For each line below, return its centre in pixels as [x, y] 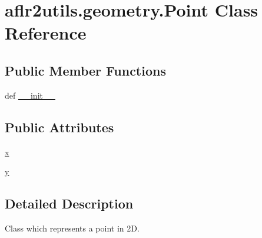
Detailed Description [69, 203]
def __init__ [30, 95]
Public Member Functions [85, 70]
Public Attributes [59, 127]
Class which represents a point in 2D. [72, 228]
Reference [46, 33]
